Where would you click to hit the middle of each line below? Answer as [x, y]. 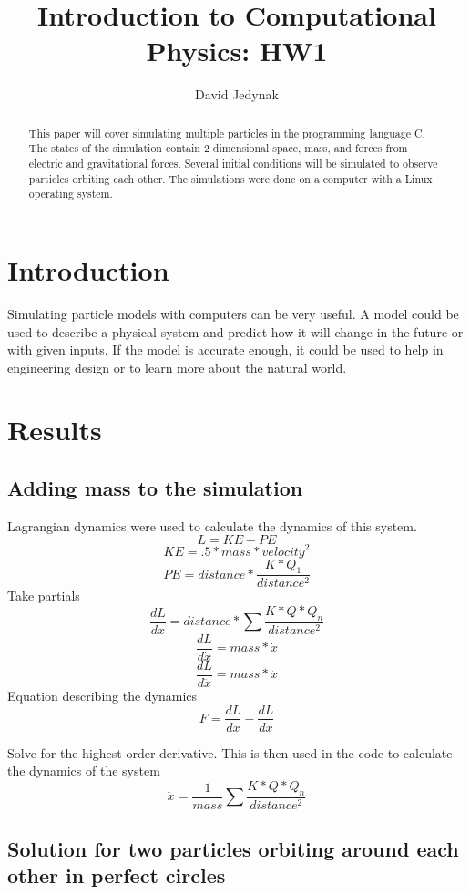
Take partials [44, 596]
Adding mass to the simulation [155, 488]
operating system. [71, 194]
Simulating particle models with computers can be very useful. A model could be [233, 313]
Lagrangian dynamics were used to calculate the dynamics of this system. [212, 525]
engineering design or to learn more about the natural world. [177, 367]
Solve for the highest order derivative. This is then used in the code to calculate [230, 752]
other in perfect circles [117, 875]
